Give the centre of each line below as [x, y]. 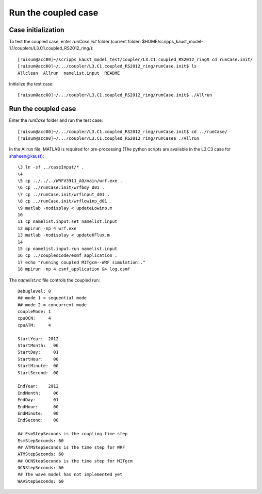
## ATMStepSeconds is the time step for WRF [72, 447]
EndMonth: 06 [38, 393]
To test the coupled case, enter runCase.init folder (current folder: [75, 42]
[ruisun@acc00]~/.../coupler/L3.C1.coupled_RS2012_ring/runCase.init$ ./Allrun [115, 95]
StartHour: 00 [38, 359]
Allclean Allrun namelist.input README [69, 73]
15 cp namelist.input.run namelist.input [67, 248]
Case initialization [37, 30]
